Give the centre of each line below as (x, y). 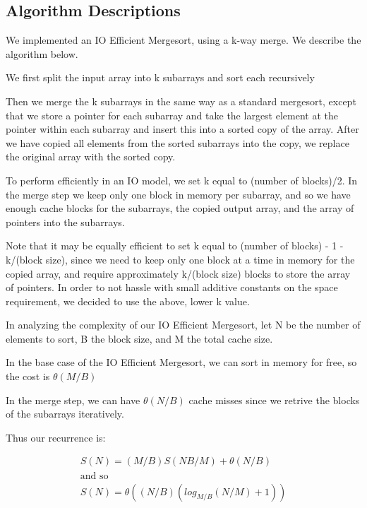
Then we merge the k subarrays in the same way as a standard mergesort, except (181, 101)
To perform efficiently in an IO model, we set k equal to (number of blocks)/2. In (182, 180)
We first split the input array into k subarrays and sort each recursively (160, 77)
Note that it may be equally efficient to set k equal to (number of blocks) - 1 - (175, 246)
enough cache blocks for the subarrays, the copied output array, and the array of (180, 208)
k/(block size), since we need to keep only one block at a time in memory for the (180, 259)
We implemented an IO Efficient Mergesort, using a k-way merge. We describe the (183, 40)
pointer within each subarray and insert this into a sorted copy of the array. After (182, 129)
